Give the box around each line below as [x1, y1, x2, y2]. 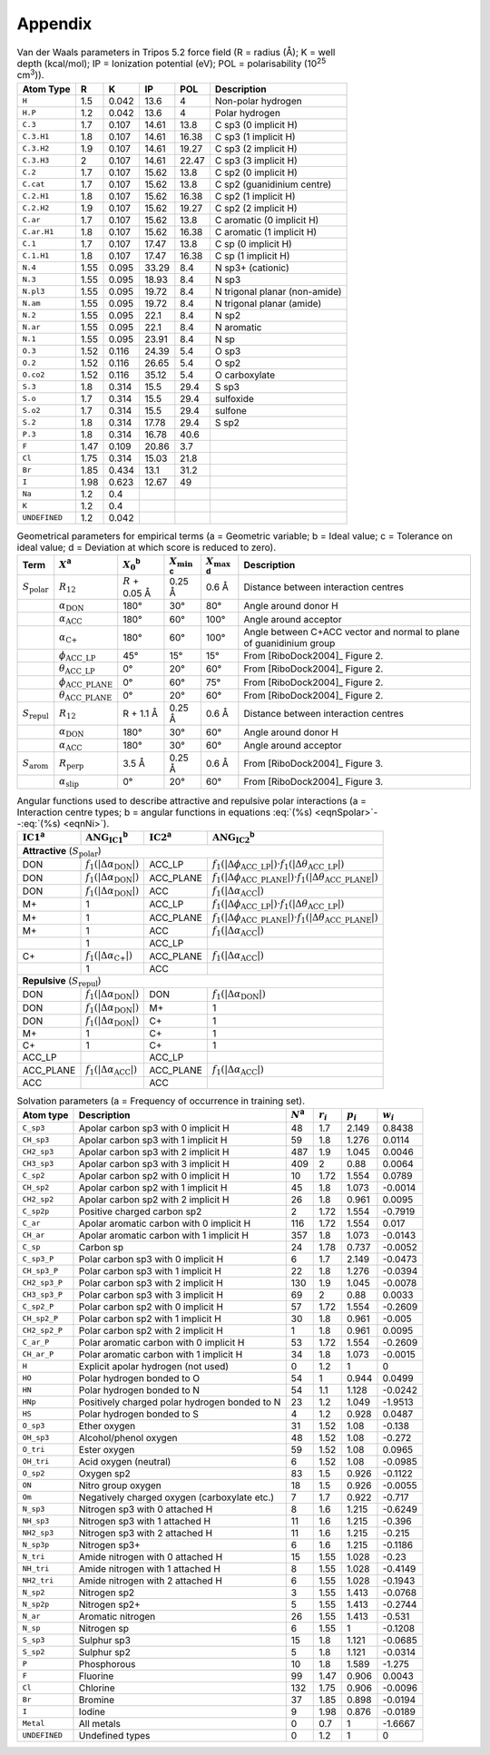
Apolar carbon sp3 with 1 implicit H [78, 1133, 228, 1146]
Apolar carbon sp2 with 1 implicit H [78, 1181, 228, 1193]
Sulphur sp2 [78, 1645, 131, 1658]
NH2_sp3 [22, 1528, 54, 1538]
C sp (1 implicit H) [214, 250, 290, 262]
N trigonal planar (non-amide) [214, 285, 342, 298]
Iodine [78, 1705, 106, 1718]
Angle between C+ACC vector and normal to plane [243, 625, 460, 638]
